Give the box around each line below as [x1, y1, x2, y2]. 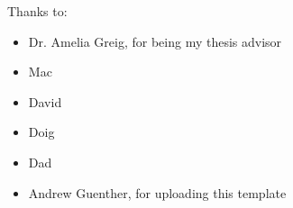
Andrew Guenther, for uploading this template [28, 183, 287, 202]
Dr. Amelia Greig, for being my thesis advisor [28, 32, 282, 50]
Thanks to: [7, 2, 68, 20]
